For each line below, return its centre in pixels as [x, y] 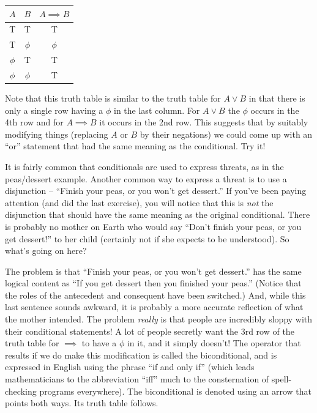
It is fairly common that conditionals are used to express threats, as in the [144, 166]
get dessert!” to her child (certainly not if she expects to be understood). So [147, 238]
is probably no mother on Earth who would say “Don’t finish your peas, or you [153, 226]
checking [21, 391]
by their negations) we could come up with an [226, 134]
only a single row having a [54, 110]
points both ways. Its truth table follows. [82, 403]
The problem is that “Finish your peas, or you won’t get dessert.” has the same [153, 271]
